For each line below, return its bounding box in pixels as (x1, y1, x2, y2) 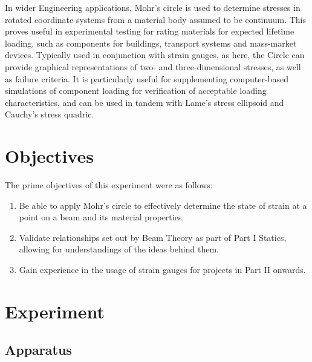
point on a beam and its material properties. (19, 211, 184, 223)
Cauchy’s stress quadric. (5, 108, 94, 120)
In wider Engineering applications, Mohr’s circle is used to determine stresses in (5, 1, 301, 13)
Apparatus (5, 340, 72, 359)
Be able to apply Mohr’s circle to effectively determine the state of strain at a (19, 199, 307, 211)
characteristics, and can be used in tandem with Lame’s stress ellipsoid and (5, 96, 284, 108)
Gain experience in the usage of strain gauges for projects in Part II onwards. (19, 263, 306, 276)
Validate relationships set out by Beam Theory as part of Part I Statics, (19, 231, 287, 243)
